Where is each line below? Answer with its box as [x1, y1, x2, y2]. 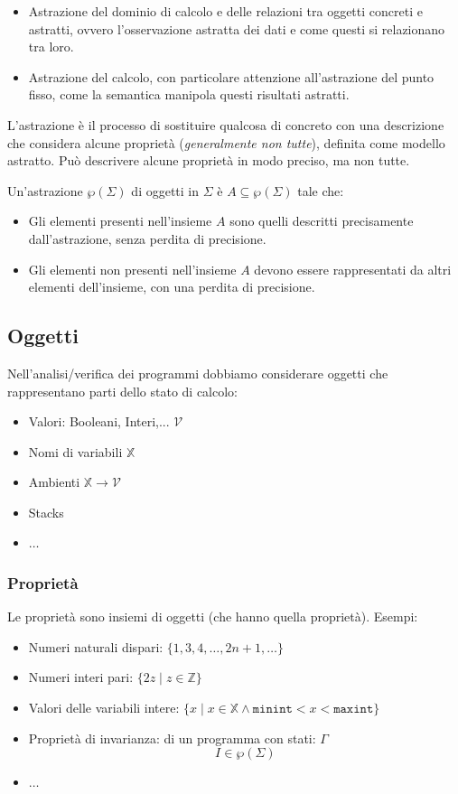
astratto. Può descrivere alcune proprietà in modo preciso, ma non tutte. [7, 151, 410, 170]
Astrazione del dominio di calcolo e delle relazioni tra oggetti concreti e [28, 2, 423, 20]
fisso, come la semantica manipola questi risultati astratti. [28, 85, 350, 104]
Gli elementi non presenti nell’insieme [28, 259, 237, 278]
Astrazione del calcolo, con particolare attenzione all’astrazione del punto [28, 67, 435, 86]
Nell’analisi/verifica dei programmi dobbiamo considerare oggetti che [7, 363, 388, 382]
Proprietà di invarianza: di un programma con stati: [28, 728, 316, 747]
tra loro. [28, 37, 74, 56]
